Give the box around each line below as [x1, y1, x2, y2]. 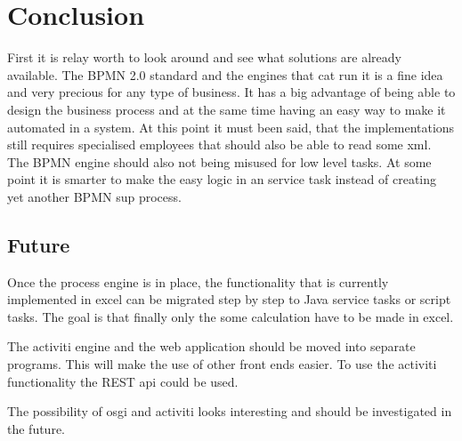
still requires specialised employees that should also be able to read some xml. [7, 135, 432, 154]
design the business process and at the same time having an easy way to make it [7, 100, 446, 118]
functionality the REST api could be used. [7, 372, 239, 390]
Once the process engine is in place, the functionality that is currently [7, 272, 389, 291]
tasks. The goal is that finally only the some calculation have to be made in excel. [7, 307, 454, 325]
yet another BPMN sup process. [7, 187, 182, 205]
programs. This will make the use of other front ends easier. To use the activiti [7, 355, 437, 373]
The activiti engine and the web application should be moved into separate [7, 337, 416, 356]
